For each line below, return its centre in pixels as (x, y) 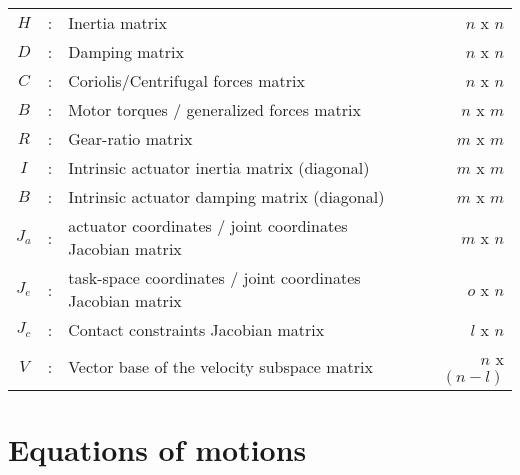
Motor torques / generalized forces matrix (214, 109)
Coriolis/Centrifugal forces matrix (186, 80)
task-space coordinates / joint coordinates (214, 277)
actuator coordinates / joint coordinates (208, 225)
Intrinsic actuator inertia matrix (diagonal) (219, 167)
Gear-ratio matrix (130, 138)
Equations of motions (157, 449)
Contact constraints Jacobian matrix (196, 329)
